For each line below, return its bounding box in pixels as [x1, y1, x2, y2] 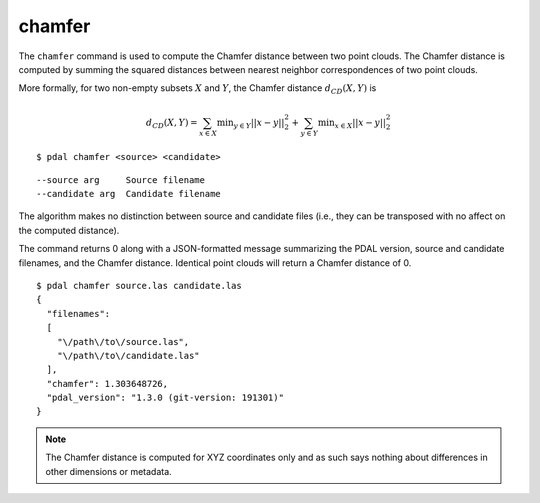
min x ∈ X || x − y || [317, 116, 387, 130]
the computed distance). [18, 224, 120, 236]
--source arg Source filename [36, 174, 205, 185]
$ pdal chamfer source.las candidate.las [36, 280, 242, 291]
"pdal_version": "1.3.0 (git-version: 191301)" [46, 392, 285, 404]
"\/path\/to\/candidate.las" [56, 350, 200, 361]
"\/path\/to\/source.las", [56, 336, 190, 347]
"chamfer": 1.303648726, [46, 378, 169, 389]
